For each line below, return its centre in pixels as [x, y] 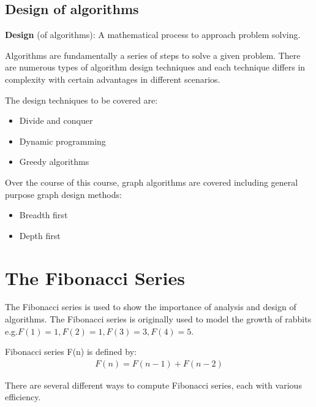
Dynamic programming [62, 141]
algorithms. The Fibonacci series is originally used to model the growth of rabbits [158, 319]
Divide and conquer [56, 120]
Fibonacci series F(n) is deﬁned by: [71, 352]
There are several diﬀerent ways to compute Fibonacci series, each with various [153, 385]
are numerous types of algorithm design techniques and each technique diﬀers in [155, 67]
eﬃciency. [23, 397]
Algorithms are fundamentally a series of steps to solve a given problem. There [153, 55]
